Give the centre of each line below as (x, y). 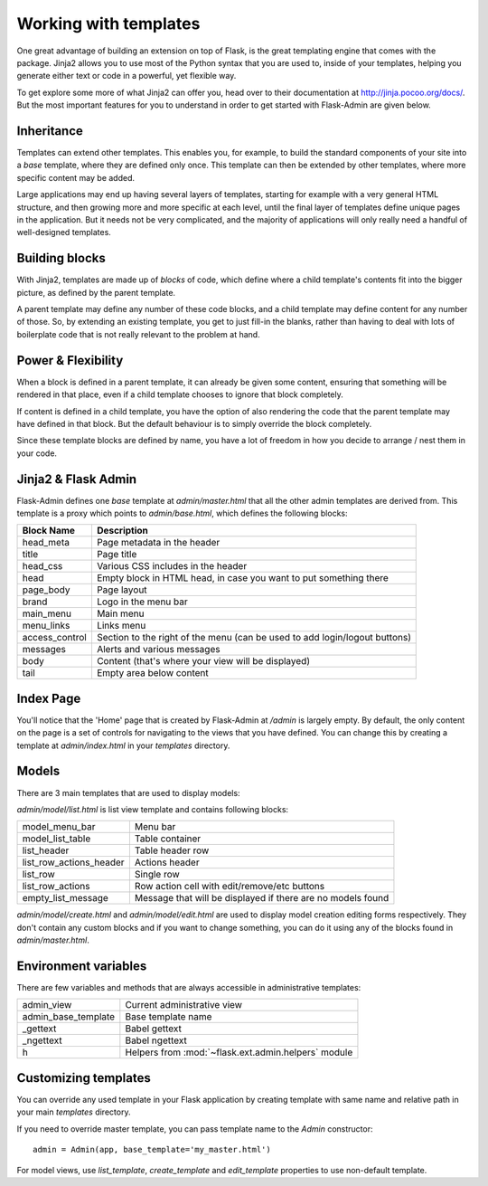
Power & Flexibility (70, 361)
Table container (168, 839)
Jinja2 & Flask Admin (77, 479)
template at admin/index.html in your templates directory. (123, 745)
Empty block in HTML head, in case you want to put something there (242, 578)
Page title (117, 555)
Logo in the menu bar (142, 602)
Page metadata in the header (158, 543)
